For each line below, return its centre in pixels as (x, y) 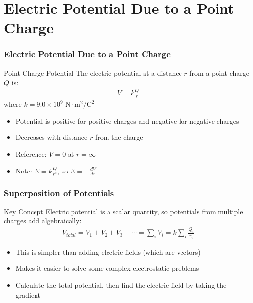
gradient (28, 294)
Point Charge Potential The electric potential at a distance (93, 72)
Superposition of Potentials (59, 193)
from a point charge (219, 72)
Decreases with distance (52, 137)
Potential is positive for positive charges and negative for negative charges (127, 120)
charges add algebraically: (43, 221)
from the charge (119, 137)
